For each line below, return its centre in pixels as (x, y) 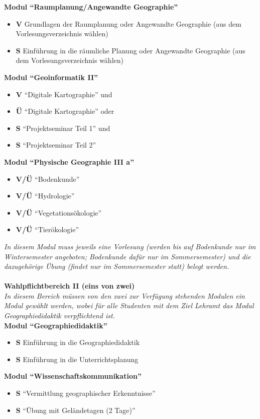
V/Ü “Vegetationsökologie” (59, 212)
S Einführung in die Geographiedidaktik (78, 342)
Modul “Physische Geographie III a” (69, 161)
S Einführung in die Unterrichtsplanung (77, 359)
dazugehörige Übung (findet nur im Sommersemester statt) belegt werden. (117, 266)
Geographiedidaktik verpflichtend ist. (59, 316)
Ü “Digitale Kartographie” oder (65, 111)
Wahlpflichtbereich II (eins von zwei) (70, 286)
